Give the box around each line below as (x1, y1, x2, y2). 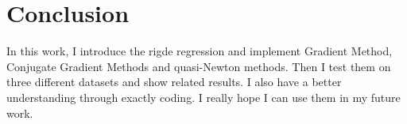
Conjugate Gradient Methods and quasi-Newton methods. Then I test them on (6, 58, 391, 74)
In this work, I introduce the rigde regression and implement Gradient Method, (6, 43, 393, 59)
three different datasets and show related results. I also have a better (6, 73, 342, 90)
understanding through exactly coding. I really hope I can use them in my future (6, 88, 401, 105)
